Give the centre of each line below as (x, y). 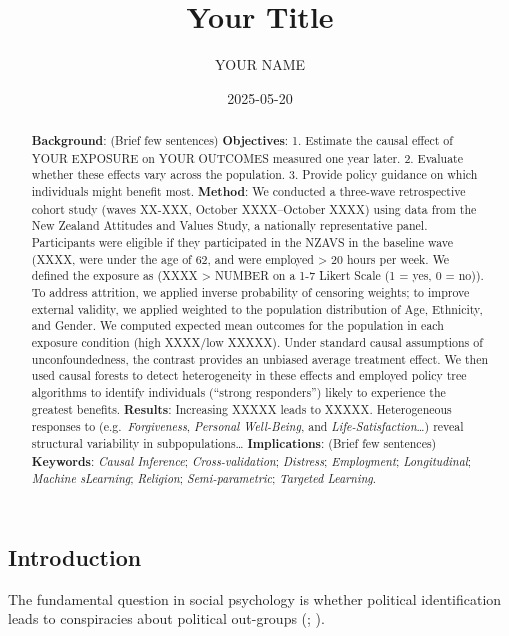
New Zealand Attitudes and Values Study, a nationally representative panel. (229, 225)
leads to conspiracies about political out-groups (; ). (166, 618)
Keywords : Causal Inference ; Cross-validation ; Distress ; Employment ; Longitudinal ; (251, 461)
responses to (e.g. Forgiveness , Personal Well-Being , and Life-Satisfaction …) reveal (247, 426)
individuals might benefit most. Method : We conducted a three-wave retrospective (248, 192)
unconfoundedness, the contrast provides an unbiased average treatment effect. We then (260, 358)
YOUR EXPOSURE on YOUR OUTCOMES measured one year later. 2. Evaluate (247, 157)
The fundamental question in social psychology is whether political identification (255, 598)
